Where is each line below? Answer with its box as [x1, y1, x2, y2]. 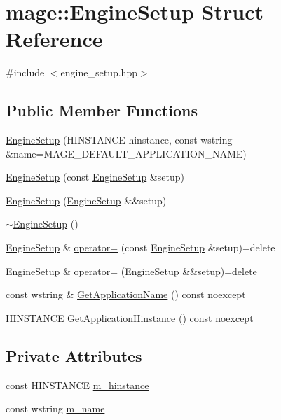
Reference [6, 24, 103, 53]
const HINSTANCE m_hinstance [6, 377, 149, 392]
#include [6, 65, 45, 80]
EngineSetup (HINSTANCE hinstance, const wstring [6, 132, 233, 147]
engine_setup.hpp [60, 65, 137, 80]
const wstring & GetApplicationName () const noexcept [6, 287, 246, 302]
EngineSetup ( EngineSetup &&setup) [6, 192, 167, 207]
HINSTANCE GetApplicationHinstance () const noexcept [6, 310, 254, 325]
